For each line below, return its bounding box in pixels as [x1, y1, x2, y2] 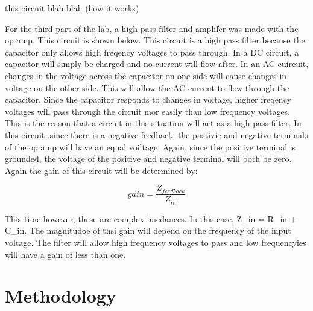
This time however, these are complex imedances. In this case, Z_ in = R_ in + [5, 212, 297, 225]
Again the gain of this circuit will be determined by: [5, 164, 198, 176]
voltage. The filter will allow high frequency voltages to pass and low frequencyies [5, 236, 306, 249]
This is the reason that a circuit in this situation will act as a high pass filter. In [5, 117, 302, 129]
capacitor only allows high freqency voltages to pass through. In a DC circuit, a [5, 45, 299, 58]
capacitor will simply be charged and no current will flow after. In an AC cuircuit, [5, 57, 309, 70]
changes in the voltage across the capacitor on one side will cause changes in [5, 69, 287, 82]
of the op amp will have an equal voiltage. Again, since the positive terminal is [5, 140, 296, 153]
